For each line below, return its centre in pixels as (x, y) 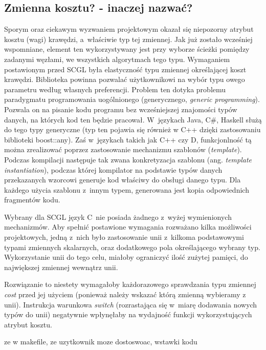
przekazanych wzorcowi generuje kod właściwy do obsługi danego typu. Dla (123, 180)
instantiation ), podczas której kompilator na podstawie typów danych (113, 169)
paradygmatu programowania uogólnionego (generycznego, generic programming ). (132, 99)
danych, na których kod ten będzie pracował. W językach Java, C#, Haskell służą (133, 119)
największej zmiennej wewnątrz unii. (61, 267)
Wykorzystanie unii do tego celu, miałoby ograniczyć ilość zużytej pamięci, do (126, 257)
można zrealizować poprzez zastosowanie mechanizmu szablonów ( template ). (123, 149)
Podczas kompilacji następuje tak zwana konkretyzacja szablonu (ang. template (128, 159)
